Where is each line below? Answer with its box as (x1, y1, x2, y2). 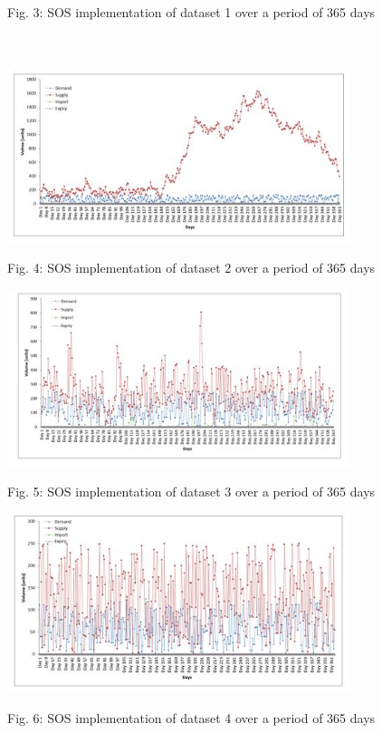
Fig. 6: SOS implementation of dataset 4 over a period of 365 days (7, 709, 376, 728)
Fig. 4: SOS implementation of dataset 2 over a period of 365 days (7, 258, 376, 277)
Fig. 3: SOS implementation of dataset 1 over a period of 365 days (7, 3, 376, 21)
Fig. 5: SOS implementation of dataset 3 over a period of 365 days (7, 482, 376, 501)
